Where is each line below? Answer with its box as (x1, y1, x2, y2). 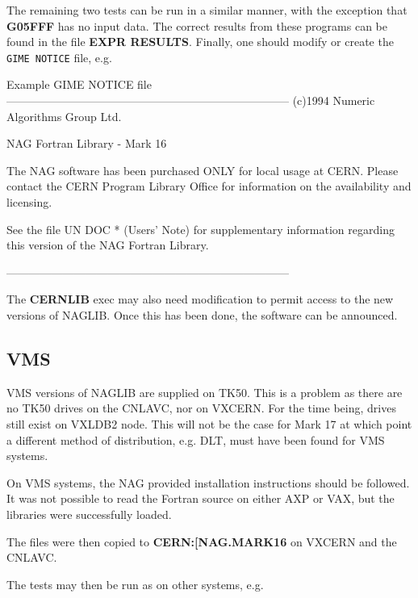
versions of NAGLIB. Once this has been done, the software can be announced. (6, 306, 398, 323)
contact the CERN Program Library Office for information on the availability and (6, 178, 412, 194)
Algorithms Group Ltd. (6, 107, 122, 124)
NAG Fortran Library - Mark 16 (6, 135, 167, 152)
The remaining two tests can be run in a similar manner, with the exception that (6, 2, 408, 18)
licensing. (6, 194, 52, 210)
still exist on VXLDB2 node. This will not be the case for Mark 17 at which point (6, 415, 412, 432)
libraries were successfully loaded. (6, 505, 172, 522)
